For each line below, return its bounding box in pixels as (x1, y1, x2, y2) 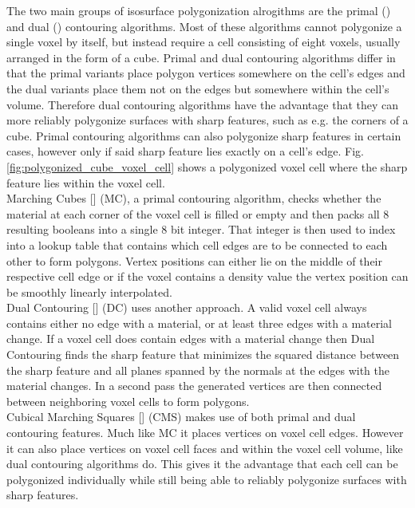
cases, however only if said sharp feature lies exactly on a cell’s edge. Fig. (6, 143, 364, 159)
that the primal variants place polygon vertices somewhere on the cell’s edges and (6, 65, 405, 81)
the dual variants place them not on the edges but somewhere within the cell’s (6, 80, 389, 96)
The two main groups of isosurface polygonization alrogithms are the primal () (6, 2, 391, 18)
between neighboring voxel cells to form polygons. (6, 392, 250, 409)
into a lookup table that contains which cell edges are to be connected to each (6, 236, 388, 253)
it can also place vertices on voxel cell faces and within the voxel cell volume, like (6, 439, 403, 456)
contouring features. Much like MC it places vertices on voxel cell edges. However (6, 424, 404, 441)
